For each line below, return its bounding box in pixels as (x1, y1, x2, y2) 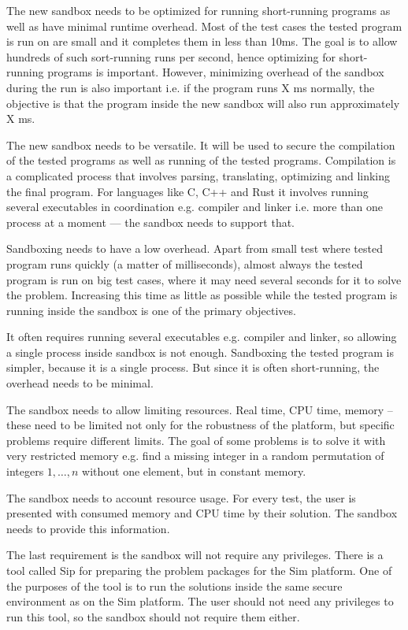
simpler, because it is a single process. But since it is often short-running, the (6, 359, 380, 376)
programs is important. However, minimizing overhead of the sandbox (47, 64, 384, 80)
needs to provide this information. (6, 520, 170, 536)
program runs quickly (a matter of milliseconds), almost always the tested (6, 255, 363, 272)
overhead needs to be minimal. (6, 375, 154, 391)
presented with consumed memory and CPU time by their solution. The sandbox (6, 505, 398, 521)
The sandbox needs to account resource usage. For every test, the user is (6, 489, 356, 506)
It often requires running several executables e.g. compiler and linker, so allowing (6, 328, 397, 345)
